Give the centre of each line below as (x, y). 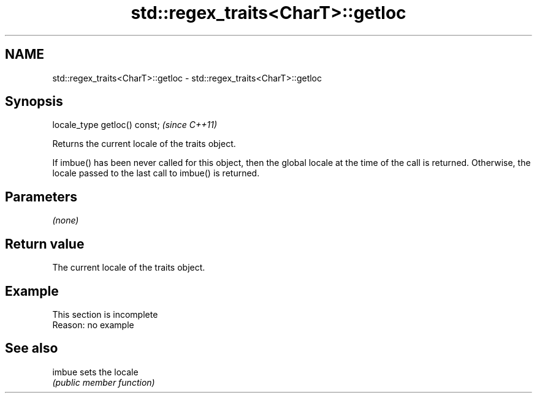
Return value (45, 244)
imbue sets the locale (95, 372)
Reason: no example (93, 325)
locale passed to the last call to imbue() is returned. (156, 173)
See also (32, 348)
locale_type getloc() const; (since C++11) (135, 125)
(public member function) (104, 382)
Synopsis (34, 102)
